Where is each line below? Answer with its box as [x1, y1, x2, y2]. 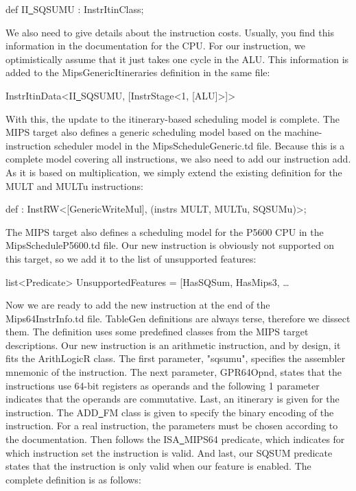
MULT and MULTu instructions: [5, 178, 143, 193]
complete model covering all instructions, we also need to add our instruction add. [5, 152, 351, 166]
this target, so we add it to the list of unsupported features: [5, 251, 257, 265]
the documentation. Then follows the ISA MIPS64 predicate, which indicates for [5, 432, 345, 446]
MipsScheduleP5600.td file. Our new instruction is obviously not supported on [5, 238, 335, 252]
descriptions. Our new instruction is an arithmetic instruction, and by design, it [5, 337, 341, 352]
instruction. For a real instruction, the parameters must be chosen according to [5, 418, 338, 433]
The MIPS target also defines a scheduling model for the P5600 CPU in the [5, 224, 324, 239]
